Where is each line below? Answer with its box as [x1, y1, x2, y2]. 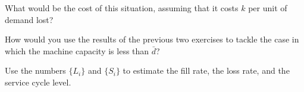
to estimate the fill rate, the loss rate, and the [123, 64, 290, 77]
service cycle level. [5, 75, 71, 88]
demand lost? [5, 13, 54, 25]
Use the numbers [5, 64, 66, 77]
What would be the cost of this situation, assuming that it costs [5, 2, 239, 14]
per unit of [248, 2, 287, 14]
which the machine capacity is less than [5, 44, 149, 57]
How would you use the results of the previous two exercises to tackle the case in [5, 33, 299, 45]
